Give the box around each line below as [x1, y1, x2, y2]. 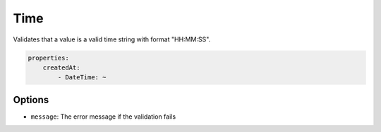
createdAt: [42, 63, 80, 72]
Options [13, 93, 49, 105]
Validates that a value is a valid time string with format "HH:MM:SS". [13, 35, 211, 44]
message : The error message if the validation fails [30, 112, 176, 121]
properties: [28, 53, 70, 62]
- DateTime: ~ [57, 74, 107, 81]
